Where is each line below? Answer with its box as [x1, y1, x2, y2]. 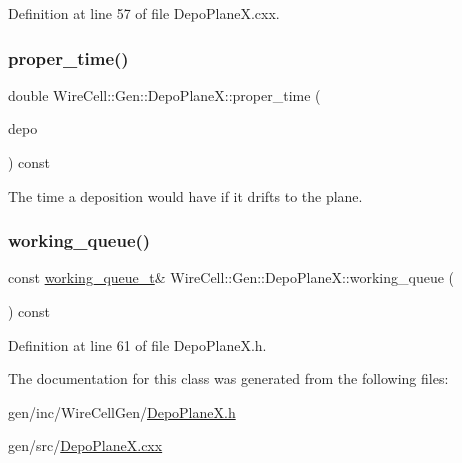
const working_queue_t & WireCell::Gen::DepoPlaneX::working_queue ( [8, 267, 455, 288]
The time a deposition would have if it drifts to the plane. [8, 185, 363, 206]
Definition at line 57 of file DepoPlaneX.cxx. [8, 3, 280, 23]
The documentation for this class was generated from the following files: [8, 368, 449, 389]
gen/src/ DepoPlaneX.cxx [8, 435, 163, 456]
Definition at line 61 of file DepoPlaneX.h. [8, 334, 267, 355]
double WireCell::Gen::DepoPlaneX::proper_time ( [8, 84, 321, 105]
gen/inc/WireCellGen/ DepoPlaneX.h [8, 401, 236, 422]
